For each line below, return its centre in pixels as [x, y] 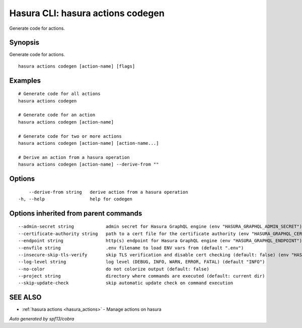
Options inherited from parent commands [76, 213]
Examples [25, 80]
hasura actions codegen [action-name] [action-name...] [89, 143]
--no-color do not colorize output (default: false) [114, 269]
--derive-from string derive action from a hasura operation [108, 192]
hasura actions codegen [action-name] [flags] [77, 66]
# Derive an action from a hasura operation [74, 157]
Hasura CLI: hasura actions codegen [87, 13]
